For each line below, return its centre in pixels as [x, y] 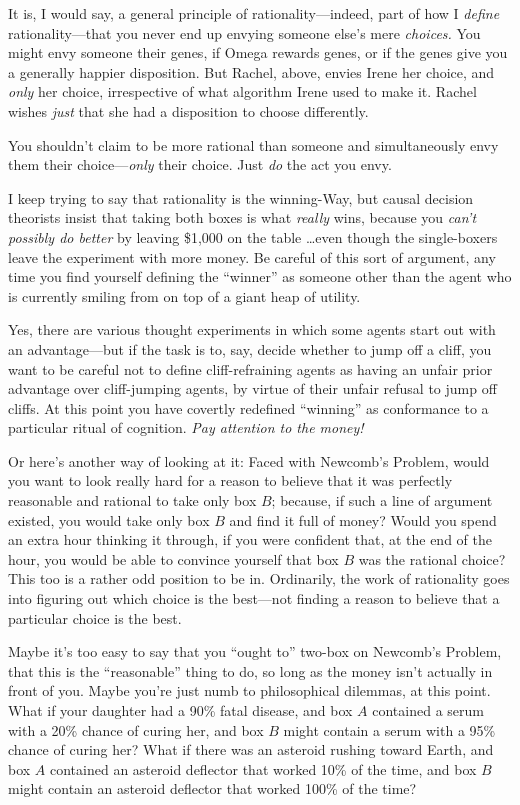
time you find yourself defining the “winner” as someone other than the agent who [260, 276]
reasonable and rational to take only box [132, 500]
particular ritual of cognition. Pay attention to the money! [186, 427]
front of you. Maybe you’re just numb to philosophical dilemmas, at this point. [249, 690]
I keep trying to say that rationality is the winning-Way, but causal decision [241, 197]
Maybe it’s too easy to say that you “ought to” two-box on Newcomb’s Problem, [255, 651]
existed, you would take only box [109, 519]
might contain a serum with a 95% [389, 729]
